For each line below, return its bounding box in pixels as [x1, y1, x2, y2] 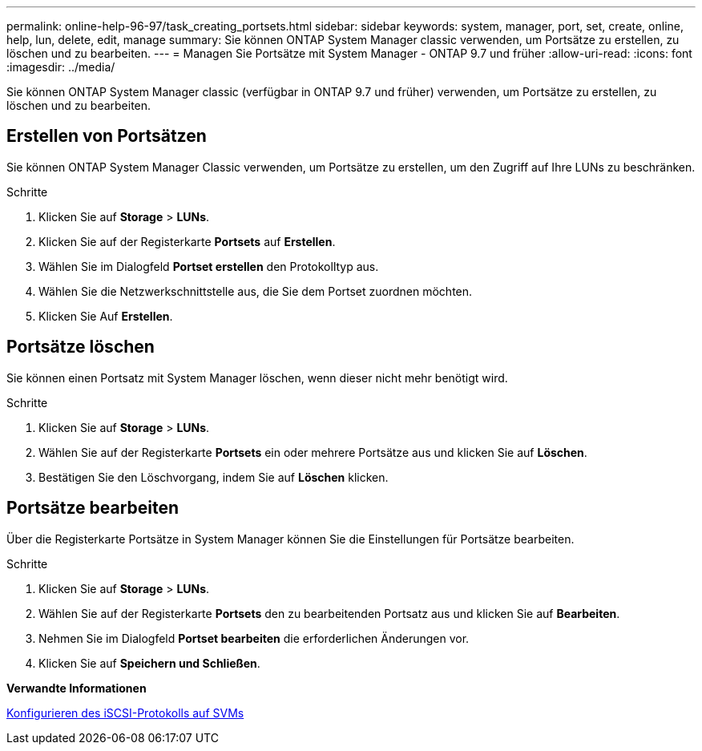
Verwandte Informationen [6, 680, 147, 695]
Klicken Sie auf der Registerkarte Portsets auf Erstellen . [38, 234, 336, 248]
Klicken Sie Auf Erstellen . [38, 309, 173, 323]
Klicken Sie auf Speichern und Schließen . [38, 656, 260, 670]
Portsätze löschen [6, 337, 155, 357]
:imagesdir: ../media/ [6, 60, 115, 74]
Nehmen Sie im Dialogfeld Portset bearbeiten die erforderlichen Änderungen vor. [38, 631, 470, 645]
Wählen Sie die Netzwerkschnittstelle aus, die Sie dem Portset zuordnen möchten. [38, 284, 473, 298]
